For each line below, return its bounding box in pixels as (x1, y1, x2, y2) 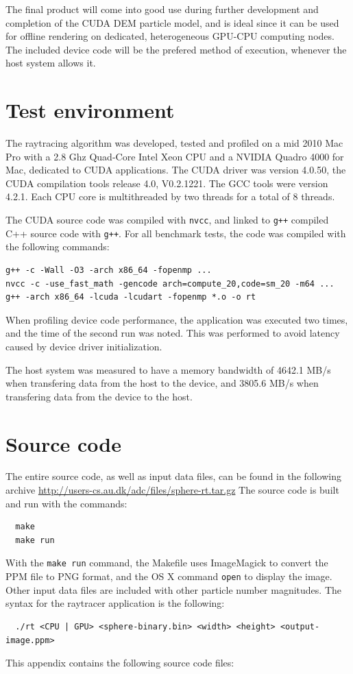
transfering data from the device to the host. (5, 389, 193, 403)
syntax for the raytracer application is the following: (5, 596, 225, 610)
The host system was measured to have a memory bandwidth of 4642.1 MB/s (5, 362, 331, 376)
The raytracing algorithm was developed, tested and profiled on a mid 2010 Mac (5, 136, 343, 150)
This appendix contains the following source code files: (5, 655, 234, 670)
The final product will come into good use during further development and (5, 2, 319, 16)
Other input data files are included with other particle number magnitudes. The (5, 582, 341, 597)
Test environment (5, 96, 175, 124)
